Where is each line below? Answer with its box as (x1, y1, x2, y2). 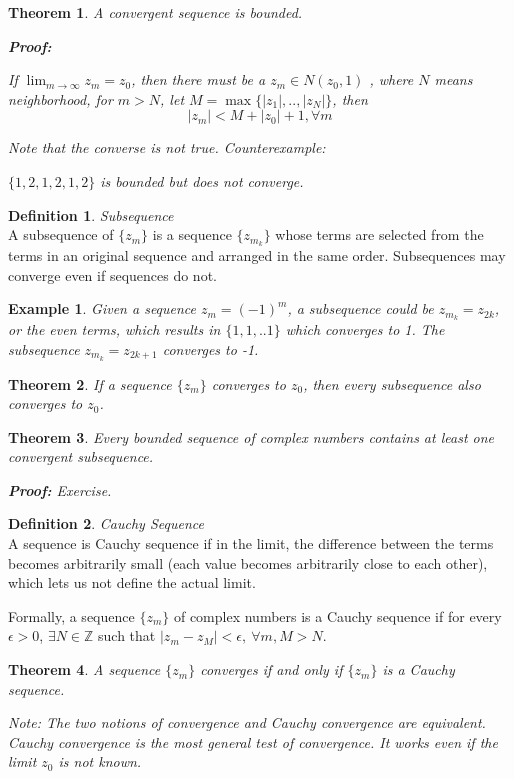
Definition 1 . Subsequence (8, 204, 174, 225)
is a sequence (152, 224, 232, 245)
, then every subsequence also (303, 373, 481, 394)
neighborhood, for (8, 88, 113, 109)
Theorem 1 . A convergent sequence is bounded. (8, 2, 303, 22)
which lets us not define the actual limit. (8, 572, 256, 593)
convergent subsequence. (8, 446, 154, 467)
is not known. (58, 751, 142, 772)
